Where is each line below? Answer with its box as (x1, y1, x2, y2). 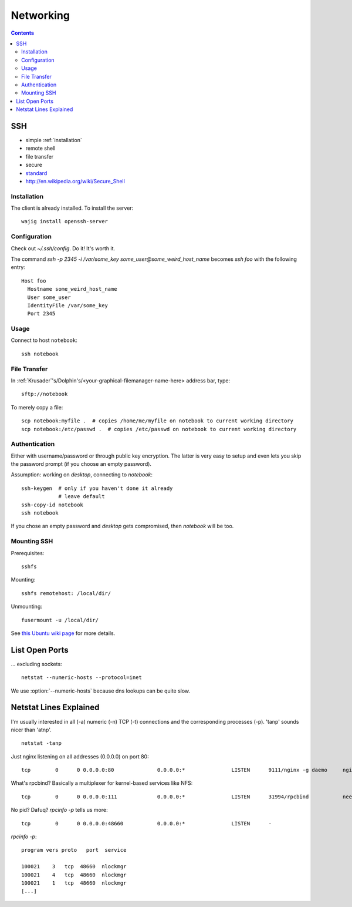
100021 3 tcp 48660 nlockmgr (21, 864, 127, 870)
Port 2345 (27, 310, 56, 317)
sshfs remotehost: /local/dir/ (21, 590, 111, 596)
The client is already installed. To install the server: (11, 204, 134, 211)
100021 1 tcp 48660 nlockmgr (21, 879, 127, 886)
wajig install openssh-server (21, 218, 109, 225)
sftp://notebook (21, 391, 68, 398)
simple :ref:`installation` (25, 136, 82, 143)
